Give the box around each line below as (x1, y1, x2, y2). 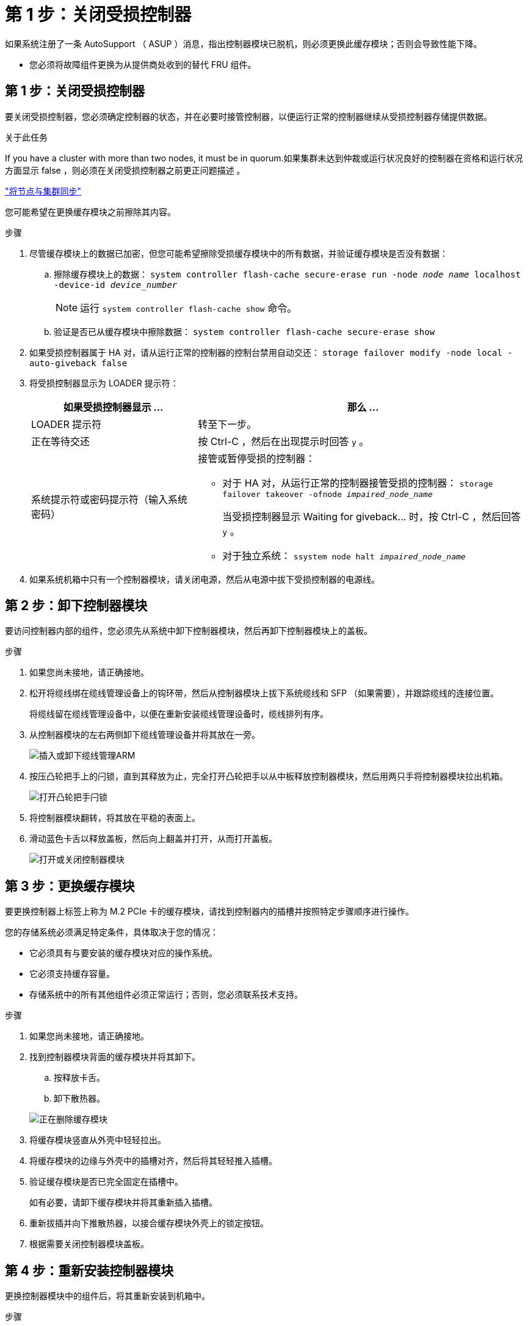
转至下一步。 (198, 418, 257, 430)
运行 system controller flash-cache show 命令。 (80, 301, 297, 314)
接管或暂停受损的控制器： (198, 452, 316, 465)
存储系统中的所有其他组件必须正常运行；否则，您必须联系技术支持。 (29, 989, 303, 1000)
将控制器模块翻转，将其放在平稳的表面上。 (29, 812, 200, 823)
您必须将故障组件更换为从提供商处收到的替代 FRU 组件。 (29, 59, 256, 70)
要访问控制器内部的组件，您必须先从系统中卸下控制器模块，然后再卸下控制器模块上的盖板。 (5, 625, 372, 636)
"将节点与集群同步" (5, 185, 82, 196)
